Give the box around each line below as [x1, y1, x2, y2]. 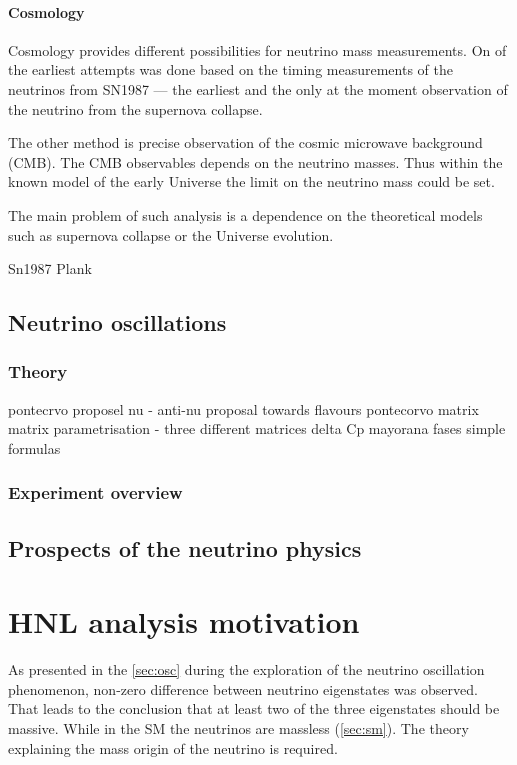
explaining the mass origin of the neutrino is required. [8, 737, 338, 758]
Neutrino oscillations [8, 307, 227, 338]
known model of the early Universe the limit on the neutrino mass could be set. [8, 171, 495, 192]
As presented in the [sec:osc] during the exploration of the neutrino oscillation [8, 659, 485, 680]
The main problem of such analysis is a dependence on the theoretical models [8, 204, 483, 225]
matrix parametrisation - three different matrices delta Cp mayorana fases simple [8, 418, 506, 439]
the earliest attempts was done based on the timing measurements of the [8, 59, 453, 80]
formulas [8, 437, 61, 458]
